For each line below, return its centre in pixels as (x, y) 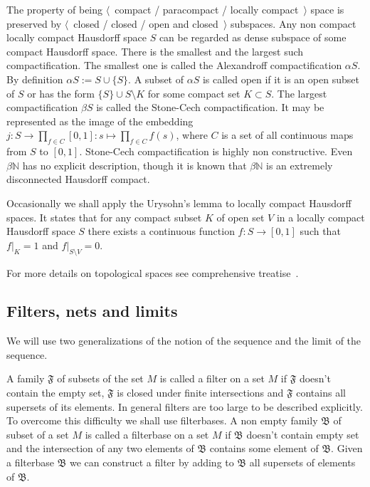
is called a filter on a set (212, 378)
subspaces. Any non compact (293, 23)
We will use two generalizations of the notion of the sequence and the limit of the (184, 341)
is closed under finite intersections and (200, 393)
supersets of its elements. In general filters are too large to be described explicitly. (185, 406)
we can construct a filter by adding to (152, 462)
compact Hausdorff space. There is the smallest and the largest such (155, 51)
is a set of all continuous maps (287, 135)
